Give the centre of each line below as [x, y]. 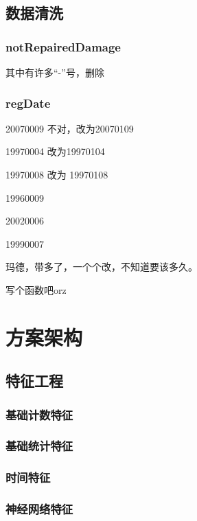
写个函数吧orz [36, 289]
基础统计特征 [39, 446]
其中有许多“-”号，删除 [55, 72]
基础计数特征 [39, 414]
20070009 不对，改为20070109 [70, 128]
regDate [28, 103]
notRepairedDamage [63, 46]
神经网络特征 [39, 509]
